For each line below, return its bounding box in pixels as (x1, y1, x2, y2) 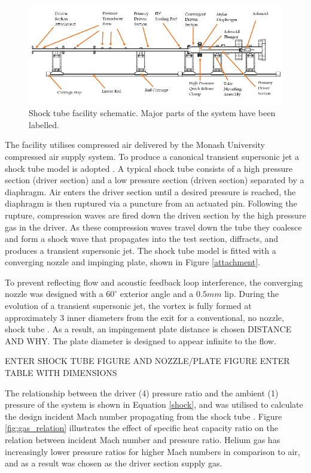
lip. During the (224, 287, 279, 300)
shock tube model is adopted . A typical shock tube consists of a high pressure (5, 162, 292, 174)
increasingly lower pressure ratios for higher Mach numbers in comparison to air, (5, 445, 300, 457)
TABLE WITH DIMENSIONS (5, 366, 117, 379)
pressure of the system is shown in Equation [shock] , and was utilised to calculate (5, 398, 303, 411)
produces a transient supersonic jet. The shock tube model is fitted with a (5, 244, 276, 256)
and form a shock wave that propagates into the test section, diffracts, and (5, 232, 279, 245)
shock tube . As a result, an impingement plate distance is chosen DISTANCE (5, 323, 292, 335)
